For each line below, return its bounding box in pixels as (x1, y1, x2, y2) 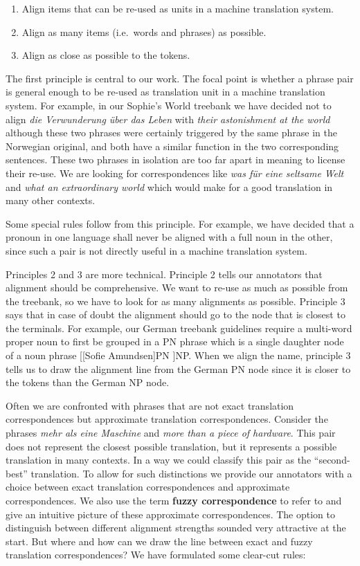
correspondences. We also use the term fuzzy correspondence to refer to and (6, 493, 342, 507)
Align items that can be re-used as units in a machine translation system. (21, 1, 334, 15)
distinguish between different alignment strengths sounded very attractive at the (6, 520, 346, 535)
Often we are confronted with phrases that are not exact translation (6, 398, 294, 412)
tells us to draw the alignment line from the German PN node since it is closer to (6, 361, 351, 376)
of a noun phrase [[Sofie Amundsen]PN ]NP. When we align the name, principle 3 (6, 348, 351, 363)
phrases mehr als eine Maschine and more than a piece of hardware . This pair (6, 426, 336, 440)
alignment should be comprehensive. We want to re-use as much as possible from (6, 280, 348, 295)
